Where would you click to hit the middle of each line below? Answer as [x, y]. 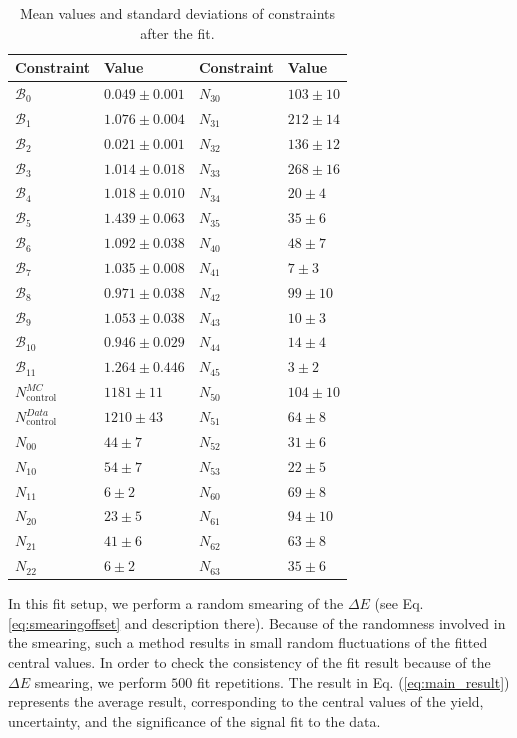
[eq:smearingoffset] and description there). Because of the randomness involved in [257, 622]
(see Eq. [399, 603]
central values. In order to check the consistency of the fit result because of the [249, 661]
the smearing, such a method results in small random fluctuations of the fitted [248, 642]
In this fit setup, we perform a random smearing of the [176, 603]
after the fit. [177, 32]
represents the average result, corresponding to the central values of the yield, [246, 701]
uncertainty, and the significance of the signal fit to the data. [194, 720]
